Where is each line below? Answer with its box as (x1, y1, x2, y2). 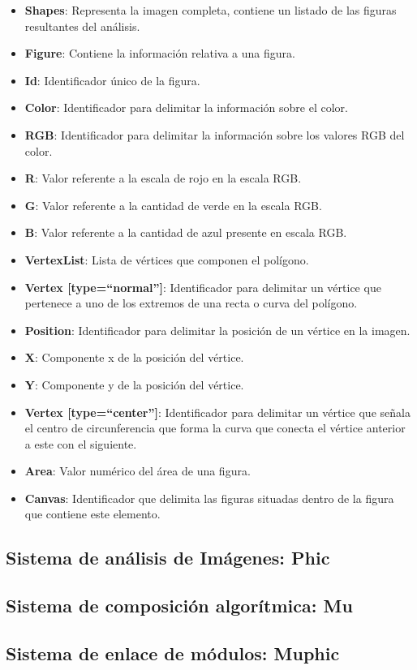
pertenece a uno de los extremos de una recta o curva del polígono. (24, 294, 358, 311)
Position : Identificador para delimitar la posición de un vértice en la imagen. (24, 321, 411, 338)
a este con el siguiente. (24, 435, 137, 452)
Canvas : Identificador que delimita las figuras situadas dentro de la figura (24, 489, 394, 506)
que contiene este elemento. (24, 505, 161, 522)
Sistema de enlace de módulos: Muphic (6, 641, 340, 666)
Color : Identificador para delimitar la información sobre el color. (24, 99, 348, 116)
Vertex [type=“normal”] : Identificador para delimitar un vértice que (24, 278, 381, 295)
